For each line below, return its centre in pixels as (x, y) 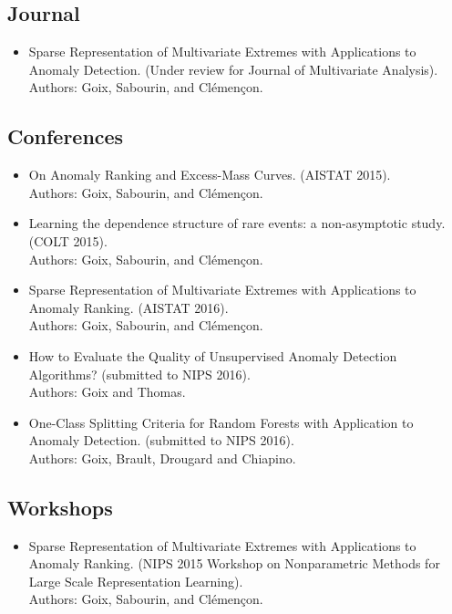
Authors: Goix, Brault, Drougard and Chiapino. (162, 458)
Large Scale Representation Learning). (136, 581)
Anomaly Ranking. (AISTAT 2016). (128, 307)
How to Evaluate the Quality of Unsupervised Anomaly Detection (213, 355)
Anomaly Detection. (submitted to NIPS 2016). (161, 440)
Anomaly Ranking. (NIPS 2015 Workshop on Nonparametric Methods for (234, 563)
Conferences (66, 136)
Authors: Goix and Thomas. (107, 392)
